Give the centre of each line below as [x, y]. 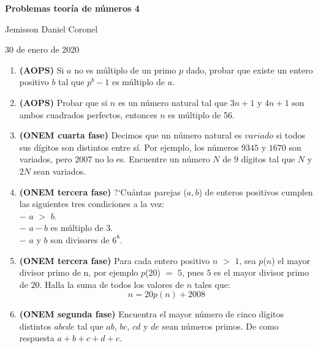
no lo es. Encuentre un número [152, 159]
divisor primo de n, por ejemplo [79, 272]
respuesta [37, 338]
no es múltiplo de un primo [125, 70]
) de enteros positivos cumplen [256, 191]
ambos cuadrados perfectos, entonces [88, 114]
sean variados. [60, 171]
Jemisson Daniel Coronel [51, 28]
